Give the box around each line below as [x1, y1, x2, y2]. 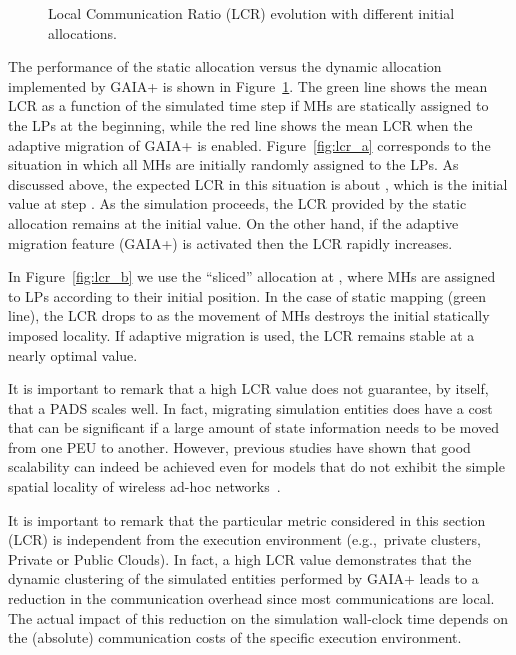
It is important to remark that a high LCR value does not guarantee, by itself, [8, 378, 489, 399]
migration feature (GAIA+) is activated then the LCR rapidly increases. [8, 232, 453, 253]
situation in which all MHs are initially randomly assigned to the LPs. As [8, 154, 459, 175]
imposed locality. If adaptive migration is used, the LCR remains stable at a [8, 324, 475, 345]
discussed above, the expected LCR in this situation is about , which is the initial [8, 173, 508, 194]
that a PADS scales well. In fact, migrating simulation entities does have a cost [8, 397, 493, 418]
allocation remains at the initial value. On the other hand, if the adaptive [8, 212, 459, 233]
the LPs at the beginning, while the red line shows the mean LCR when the [8, 114, 473, 135]
